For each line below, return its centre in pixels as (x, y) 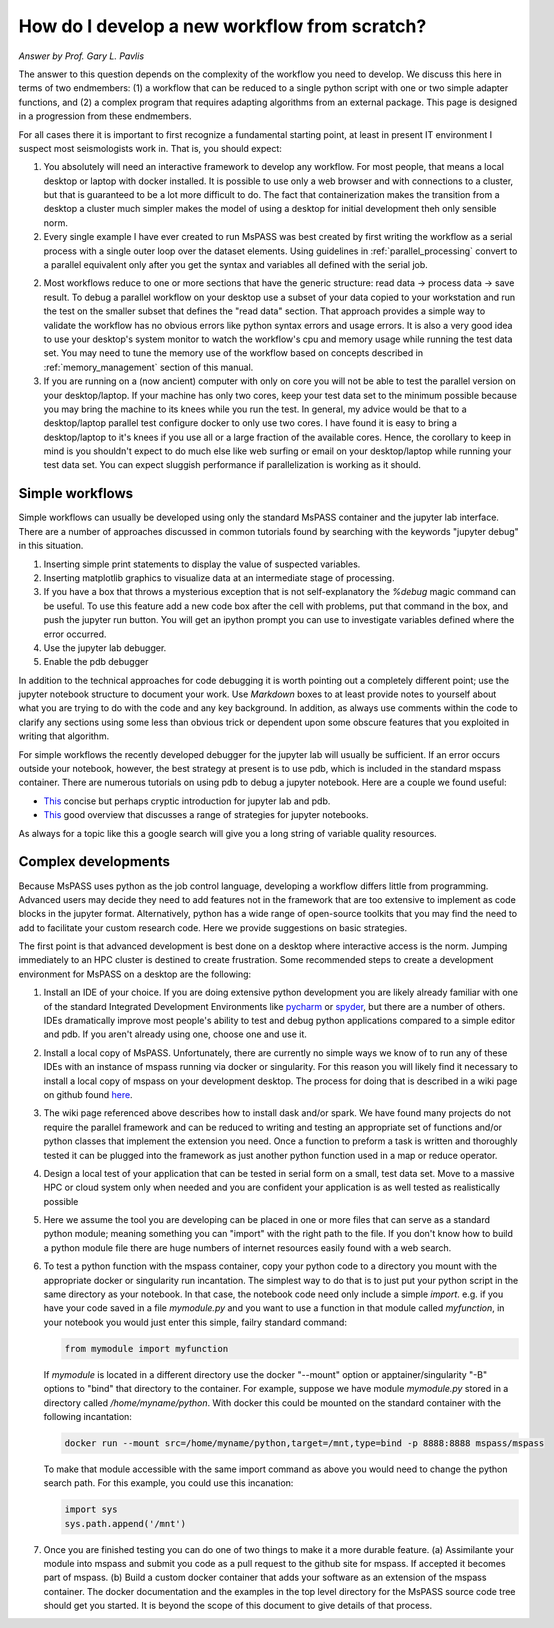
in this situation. (51, 546)
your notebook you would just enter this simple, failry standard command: (195, 1322)
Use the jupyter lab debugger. (105, 647)
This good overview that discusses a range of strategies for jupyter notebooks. (206, 815)
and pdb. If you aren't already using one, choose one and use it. (175, 1034)
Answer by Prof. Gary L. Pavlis (81, 56)
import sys (91, 1509)
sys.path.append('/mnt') (125, 1523)
